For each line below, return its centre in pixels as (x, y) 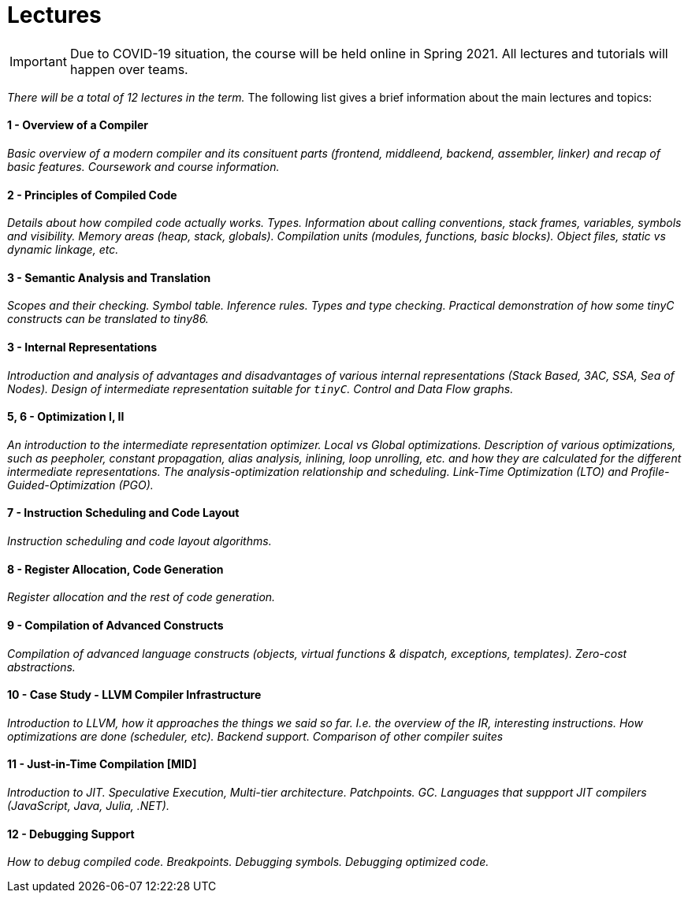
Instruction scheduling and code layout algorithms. (139, 541)
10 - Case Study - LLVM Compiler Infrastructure (134, 695)
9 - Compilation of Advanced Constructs (115, 625)
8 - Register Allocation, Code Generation (115, 569)
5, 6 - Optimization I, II (66, 417)
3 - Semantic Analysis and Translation (109, 277)
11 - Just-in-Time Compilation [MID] (102, 764)
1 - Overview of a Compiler (78, 125)
